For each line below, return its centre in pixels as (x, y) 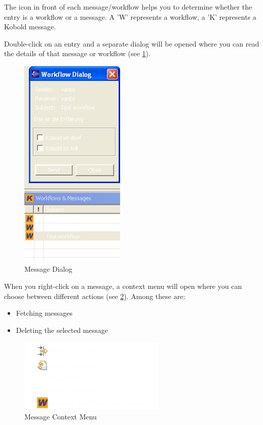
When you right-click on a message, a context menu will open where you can (123, 286)
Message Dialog (48, 269)
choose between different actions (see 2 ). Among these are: (95, 296)
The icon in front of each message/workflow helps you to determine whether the (128, 7)
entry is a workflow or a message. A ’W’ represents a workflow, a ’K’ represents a (130, 16)
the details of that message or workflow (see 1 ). (77, 53)
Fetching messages (44, 313)
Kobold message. (30, 27)
